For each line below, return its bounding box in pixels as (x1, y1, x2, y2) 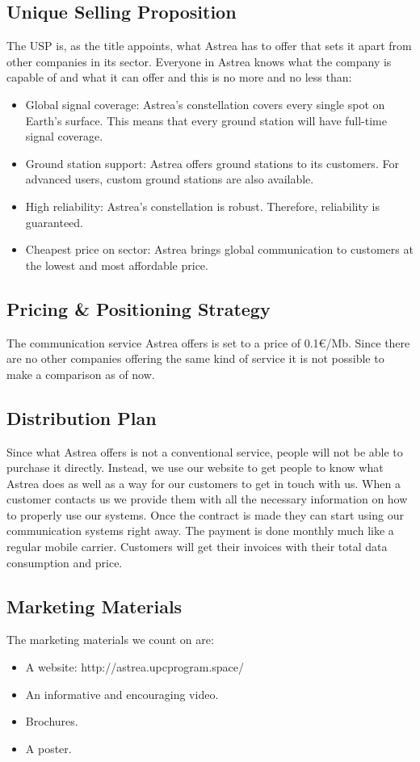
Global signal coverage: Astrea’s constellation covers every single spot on (25, 95, 385, 112)
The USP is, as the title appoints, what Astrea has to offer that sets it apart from (6, 37, 412, 54)
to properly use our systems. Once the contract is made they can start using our (6, 506, 404, 523)
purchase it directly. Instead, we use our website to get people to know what (6, 459, 384, 476)
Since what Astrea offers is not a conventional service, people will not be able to (6, 443, 403, 460)
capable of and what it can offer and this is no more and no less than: (6, 69, 352, 86)
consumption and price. (6, 554, 123, 570)
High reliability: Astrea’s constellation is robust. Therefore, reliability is (25, 197, 380, 214)
